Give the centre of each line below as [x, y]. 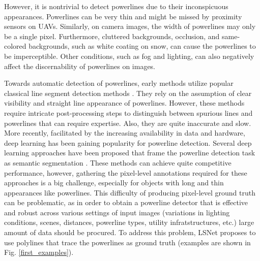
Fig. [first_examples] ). [39, 252]
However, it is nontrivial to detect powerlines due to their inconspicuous [116, 6]
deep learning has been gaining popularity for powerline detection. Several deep [128, 142]
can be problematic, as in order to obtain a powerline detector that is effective [126, 202]
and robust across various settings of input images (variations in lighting [117, 212]
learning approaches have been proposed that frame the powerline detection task [130, 153]
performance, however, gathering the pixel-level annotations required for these [126, 172]
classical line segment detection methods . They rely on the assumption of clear [128, 93]
